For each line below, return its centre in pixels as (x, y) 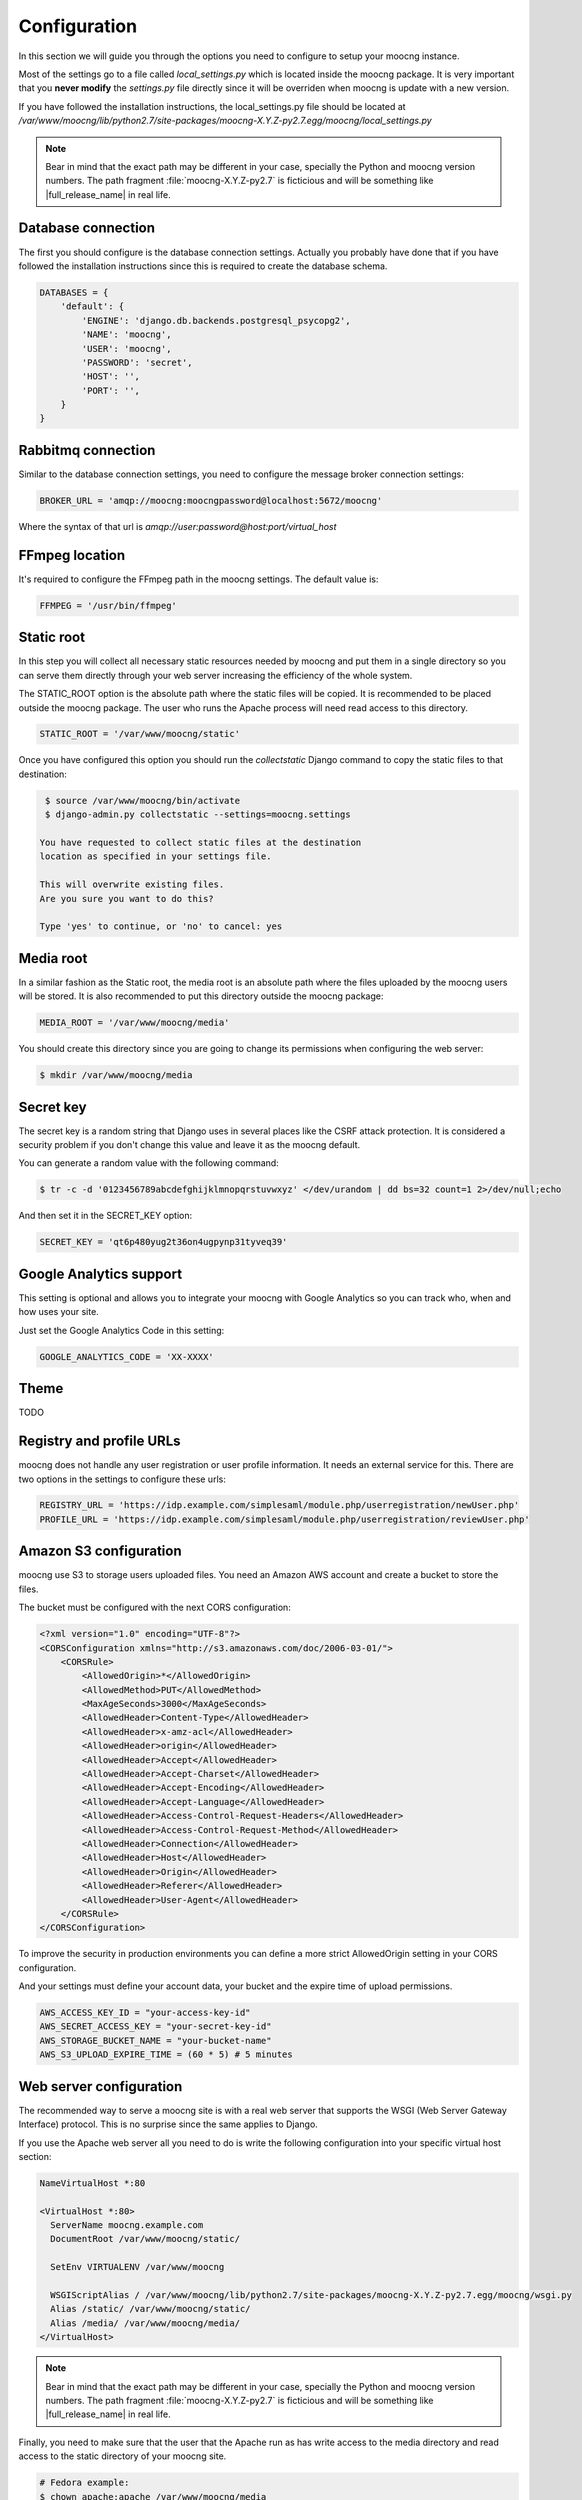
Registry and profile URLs (99, 1441)
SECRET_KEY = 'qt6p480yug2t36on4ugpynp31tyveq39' (163, 1242)
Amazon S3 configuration (100, 1551)
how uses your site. (58, 1312)
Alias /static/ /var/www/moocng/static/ (150, 2309)
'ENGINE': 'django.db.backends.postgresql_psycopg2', (216, 320)
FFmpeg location (72, 555)
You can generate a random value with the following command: (148, 1163)
